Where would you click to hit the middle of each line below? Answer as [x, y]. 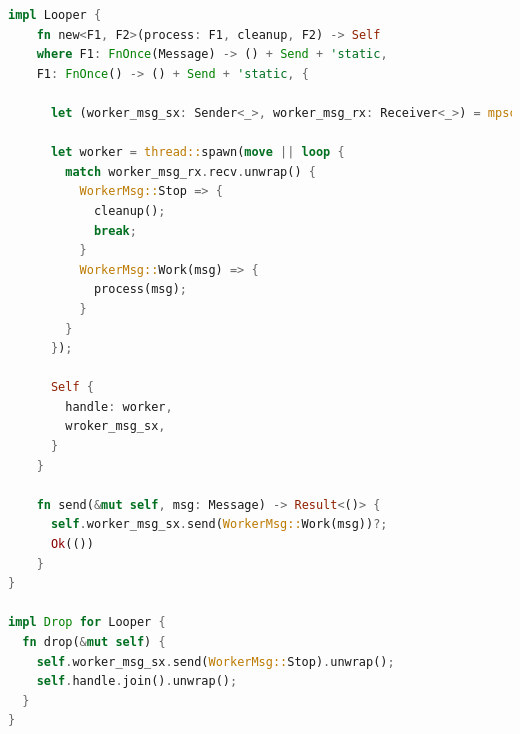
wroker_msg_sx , [115, 426]
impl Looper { [55, 15]
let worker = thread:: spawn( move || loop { [197, 152]
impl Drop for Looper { [87, 622]
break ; [115, 230]
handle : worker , [119, 406]
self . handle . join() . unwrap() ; [137, 681]
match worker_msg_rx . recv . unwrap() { [190, 171]
